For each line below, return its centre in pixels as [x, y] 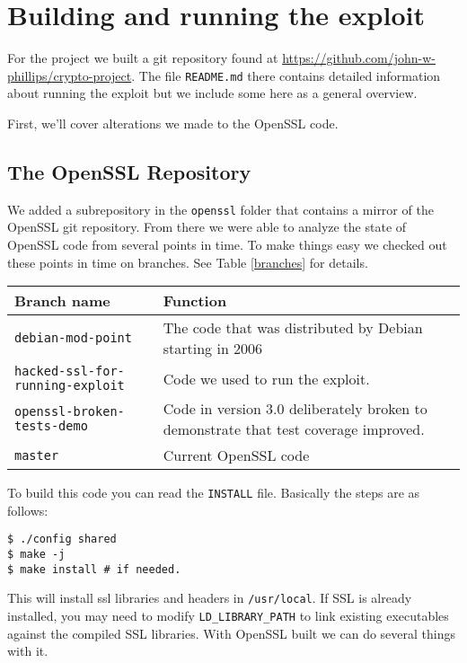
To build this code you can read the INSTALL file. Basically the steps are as [214, 493]
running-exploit [70, 386]
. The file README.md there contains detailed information [286, 75]
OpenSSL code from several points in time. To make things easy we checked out [227, 245]
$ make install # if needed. [94, 569]
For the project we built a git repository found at [143, 58]
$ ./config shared [62, 539]
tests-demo [51, 426]
